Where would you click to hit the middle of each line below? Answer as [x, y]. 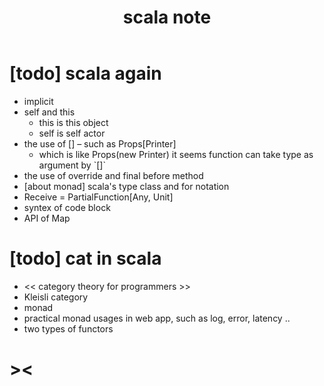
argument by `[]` [72, 165]
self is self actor [72, 133]
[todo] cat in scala [85, 258]
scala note [167, 17]
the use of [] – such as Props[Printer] [100, 143]
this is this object [73, 122]
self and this [49, 112]
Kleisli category [56, 297]
